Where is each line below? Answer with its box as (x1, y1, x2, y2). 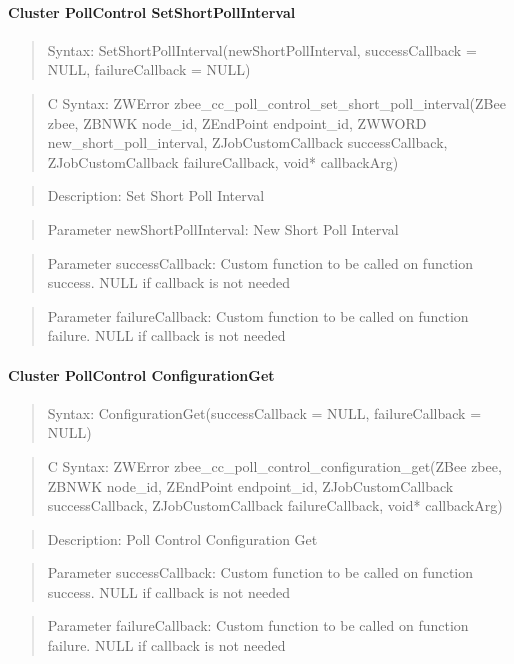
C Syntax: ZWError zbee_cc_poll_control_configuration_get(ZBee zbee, (47, 455, 502, 476)
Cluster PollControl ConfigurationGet (8, 364, 275, 385)
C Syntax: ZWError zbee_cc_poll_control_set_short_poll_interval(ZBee (47, 92, 506, 113)
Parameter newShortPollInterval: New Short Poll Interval (47, 218, 399, 239)
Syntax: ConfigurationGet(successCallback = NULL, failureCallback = (47, 402, 482, 423)
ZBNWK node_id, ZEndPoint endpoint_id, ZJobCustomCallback (47, 475, 454, 496)
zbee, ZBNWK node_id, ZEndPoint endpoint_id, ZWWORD (47, 112, 427, 133)
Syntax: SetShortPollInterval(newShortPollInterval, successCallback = (47, 39, 477, 60)
